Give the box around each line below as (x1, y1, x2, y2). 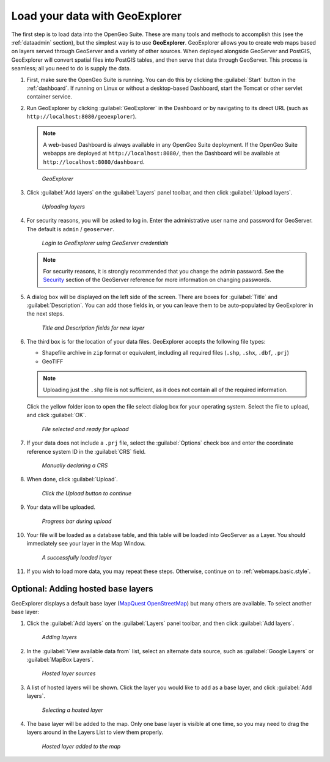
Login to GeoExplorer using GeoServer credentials (42, 239, 169, 246)
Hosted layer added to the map (42, 742, 121, 750)
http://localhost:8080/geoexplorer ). (26, 113, 137, 120)
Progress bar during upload (42, 517, 112, 525)
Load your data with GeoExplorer (11, 9, 182, 23)
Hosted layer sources (42, 670, 96, 677)
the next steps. (26, 310, 64, 317)
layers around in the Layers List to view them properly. (26, 728, 163, 736)
